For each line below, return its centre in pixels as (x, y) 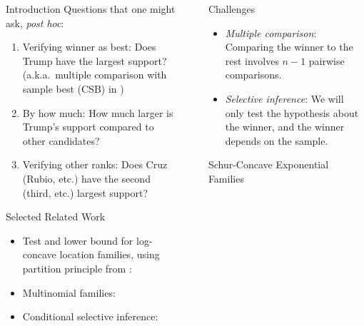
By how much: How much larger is (98, 112)
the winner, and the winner (285, 127)
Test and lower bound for (78, 240)
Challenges (232, 9)
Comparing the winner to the (289, 47)
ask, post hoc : (35, 22)
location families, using (110, 254)
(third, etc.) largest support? (85, 192)
